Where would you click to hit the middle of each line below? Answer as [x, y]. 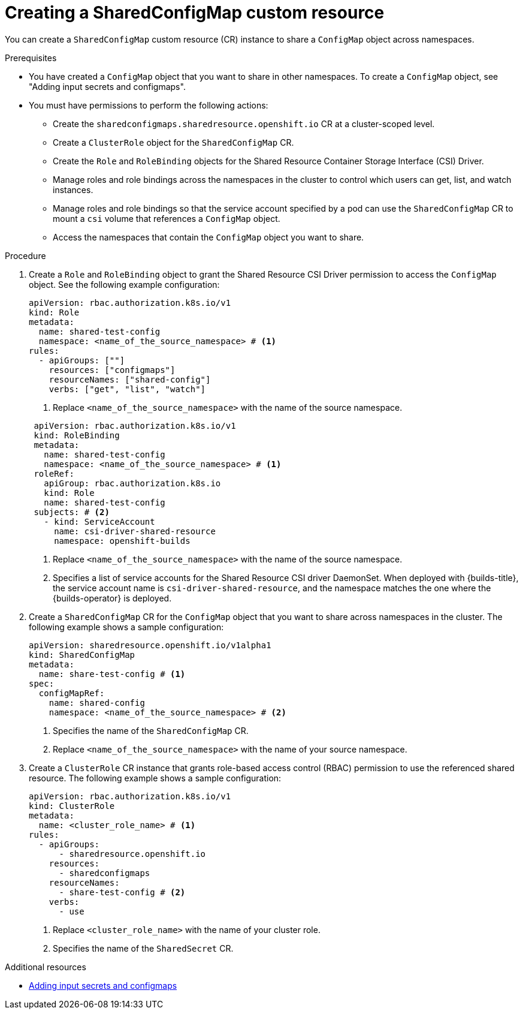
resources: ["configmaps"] [112, 370]
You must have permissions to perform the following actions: [149, 105]
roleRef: [54, 473]
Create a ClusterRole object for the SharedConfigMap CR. [173, 142]
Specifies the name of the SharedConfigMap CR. [151, 730]
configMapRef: [72, 693]
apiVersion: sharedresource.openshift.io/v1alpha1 [150, 645]
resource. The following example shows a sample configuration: [155, 778]
